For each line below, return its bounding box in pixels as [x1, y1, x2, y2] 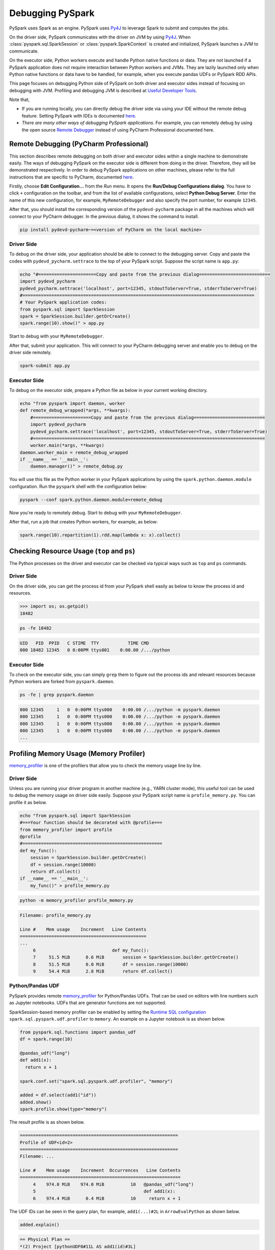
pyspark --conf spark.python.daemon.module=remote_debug [19, 496, 162, 502]
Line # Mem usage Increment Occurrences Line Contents [19, 1167, 181, 1173]
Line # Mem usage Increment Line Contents [19, 926, 147, 932]
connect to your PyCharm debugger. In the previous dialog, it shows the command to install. [9, 213, 199, 219]
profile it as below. [9, 799, 47, 805]
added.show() [19, 1099, 52, 1105]
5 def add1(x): [32, 1188, 175, 1194]
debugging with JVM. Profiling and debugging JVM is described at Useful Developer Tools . [9, 87, 197, 93]
